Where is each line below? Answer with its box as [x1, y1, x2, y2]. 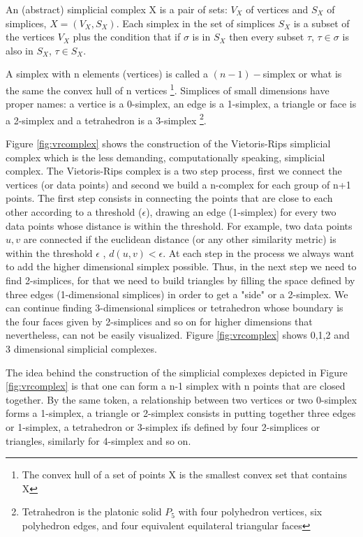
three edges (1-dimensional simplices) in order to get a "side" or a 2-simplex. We [6, 286, 348, 301]
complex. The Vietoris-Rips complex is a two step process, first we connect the [6, 163, 342, 178]
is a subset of [293, 15, 350, 30]
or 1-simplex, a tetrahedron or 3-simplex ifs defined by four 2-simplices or [6, 419, 320, 434]
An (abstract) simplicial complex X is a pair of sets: [6, 2, 228, 16]
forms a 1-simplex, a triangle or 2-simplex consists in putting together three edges [6, 406, 356, 420]
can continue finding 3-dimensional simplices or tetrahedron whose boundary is [6, 300, 343, 315]
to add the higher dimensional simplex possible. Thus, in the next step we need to [6, 259, 357, 274]
